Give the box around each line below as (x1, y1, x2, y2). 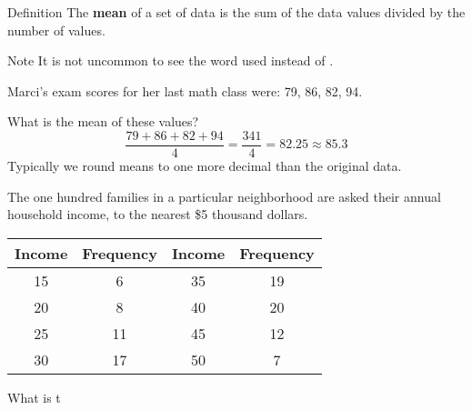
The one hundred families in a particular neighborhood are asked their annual (7, 186, 441, 205)
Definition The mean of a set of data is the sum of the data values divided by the (7, 3, 466, 21)
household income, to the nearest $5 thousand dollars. (7, 205, 308, 224)
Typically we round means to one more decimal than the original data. (7, 156, 402, 175)
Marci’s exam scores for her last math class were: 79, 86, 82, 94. (7, 81, 363, 100)
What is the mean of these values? (7, 112, 199, 131)
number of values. (7, 20, 105, 39)
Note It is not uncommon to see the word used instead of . (7, 51, 334, 70)
